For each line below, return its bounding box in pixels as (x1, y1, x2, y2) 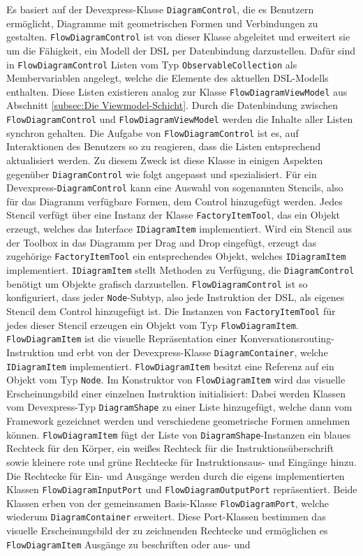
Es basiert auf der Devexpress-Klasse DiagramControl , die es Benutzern (6, 2, 314, 16)
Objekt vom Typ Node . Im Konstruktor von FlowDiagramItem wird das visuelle (6, 372, 346, 387)
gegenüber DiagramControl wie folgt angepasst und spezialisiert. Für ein (6, 166, 317, 181)
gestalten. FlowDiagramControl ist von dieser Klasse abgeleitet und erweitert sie (6, 29, 350, 44)
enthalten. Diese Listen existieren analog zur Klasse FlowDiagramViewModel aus (6, 84, 348, 98)
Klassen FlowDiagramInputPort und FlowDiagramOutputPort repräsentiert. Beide (6, 482, 357, 497)
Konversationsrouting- (239, 331, 334, 346)
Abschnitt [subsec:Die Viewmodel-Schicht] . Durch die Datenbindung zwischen (6, 98, 339, 112)
